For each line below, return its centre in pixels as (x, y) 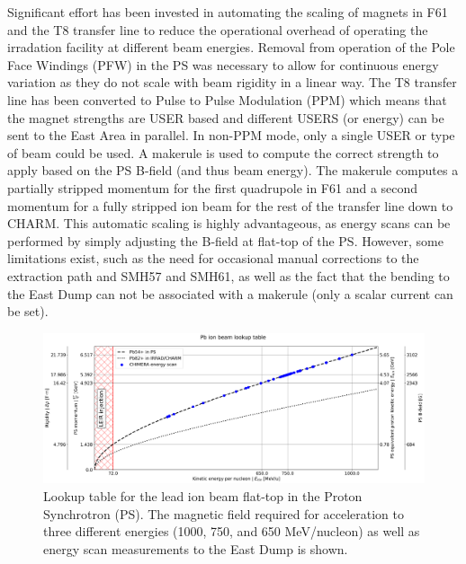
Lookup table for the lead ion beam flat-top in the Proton (203, 495)
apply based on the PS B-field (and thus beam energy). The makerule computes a (233, 170)
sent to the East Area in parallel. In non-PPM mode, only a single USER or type (231, 135)
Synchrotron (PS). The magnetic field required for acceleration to (224, 513)
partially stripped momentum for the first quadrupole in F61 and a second (213, 187)
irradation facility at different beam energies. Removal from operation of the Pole (231, 47)
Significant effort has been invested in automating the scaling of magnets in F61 (228, 12)
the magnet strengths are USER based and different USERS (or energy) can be (226, 117)
